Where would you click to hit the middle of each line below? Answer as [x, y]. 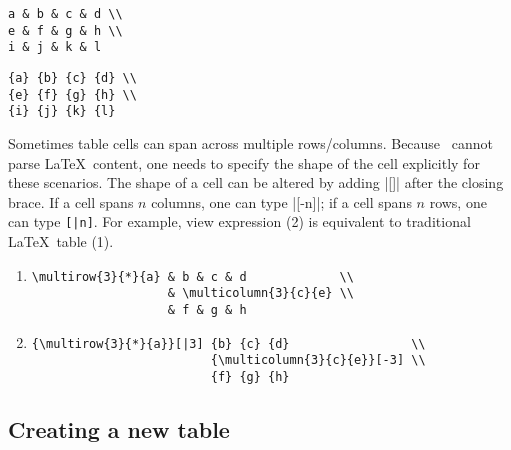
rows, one [458, 201]
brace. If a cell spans [71, 201]
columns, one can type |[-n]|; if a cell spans [281, 201]
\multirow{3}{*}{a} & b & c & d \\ [192, 276]
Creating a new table [119, 428]
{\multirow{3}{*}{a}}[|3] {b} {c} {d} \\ [228, 343]
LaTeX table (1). [61, 240]
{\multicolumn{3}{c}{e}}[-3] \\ [318, 360]
